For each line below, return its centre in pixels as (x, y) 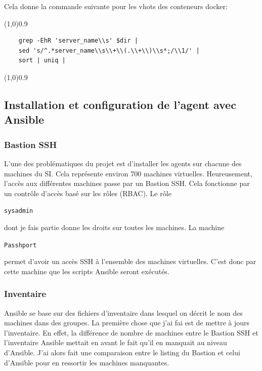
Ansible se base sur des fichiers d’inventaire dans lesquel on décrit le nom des (123, 312)
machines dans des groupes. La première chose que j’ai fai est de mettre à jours (127, 323)
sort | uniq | (42, 61)
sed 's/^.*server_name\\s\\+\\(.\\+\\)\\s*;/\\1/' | (109, 50)
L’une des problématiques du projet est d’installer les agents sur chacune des (123, 163)
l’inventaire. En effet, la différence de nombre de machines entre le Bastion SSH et (131, 332)
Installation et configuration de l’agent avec (120, 104)
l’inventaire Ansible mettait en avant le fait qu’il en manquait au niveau (116, 342)
